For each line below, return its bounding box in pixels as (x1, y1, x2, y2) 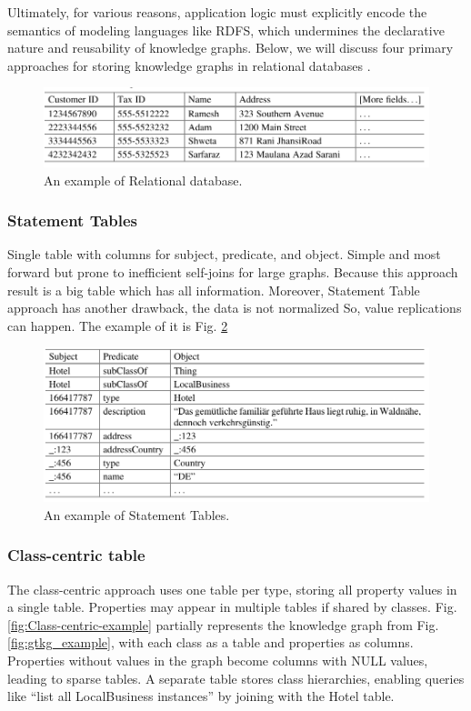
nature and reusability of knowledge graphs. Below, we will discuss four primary (7, 38, 454, 57)
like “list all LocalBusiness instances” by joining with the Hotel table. (7, 686, 395, 706)
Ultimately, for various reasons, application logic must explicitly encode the (7, 3, 427, 21)
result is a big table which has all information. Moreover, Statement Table (7, 280, 420, 299)
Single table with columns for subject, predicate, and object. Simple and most (7, 245, 441, 264)
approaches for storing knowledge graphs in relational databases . (7, 55, 371, 75)
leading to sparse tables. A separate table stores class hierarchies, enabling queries (7, 668, 465, 687)
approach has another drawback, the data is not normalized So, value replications (7, 298, 462, 317)
